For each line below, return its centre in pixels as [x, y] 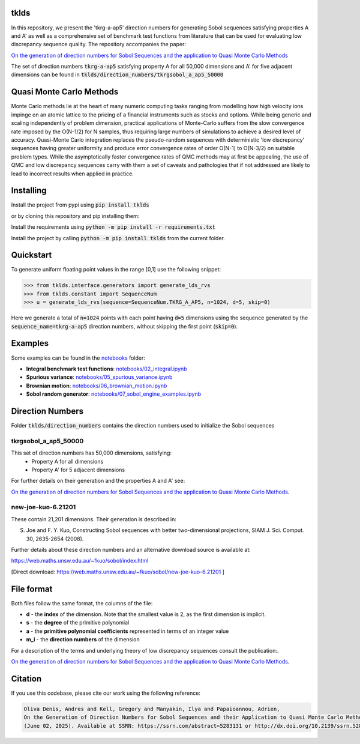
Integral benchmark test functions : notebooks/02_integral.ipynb [106, 369]
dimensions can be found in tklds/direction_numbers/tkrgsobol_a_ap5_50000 [117, 74]
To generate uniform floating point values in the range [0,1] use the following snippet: [116, 270]
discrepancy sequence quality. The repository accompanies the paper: [98, 44]
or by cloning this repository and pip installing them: [75, 216]
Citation [26, 679]
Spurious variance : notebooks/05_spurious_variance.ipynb [99, 377]
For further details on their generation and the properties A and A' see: [98, 481]
